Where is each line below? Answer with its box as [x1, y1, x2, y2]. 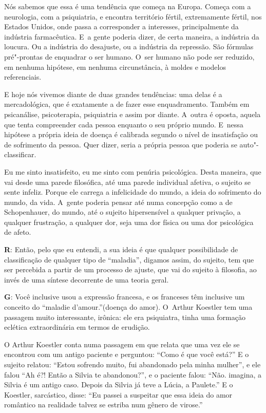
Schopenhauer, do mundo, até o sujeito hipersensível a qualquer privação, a [4, 206, 241, 217]
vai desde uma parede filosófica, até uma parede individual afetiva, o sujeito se [4, 176, 251, 187]
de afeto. [4, 227, 31, 237]
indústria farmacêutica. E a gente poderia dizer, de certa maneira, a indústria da [4, 31, 259, 42]
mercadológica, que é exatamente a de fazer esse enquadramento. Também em [4, 99, 250, 109]
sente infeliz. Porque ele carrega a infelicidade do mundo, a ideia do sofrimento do [4, 186, 261, 197]
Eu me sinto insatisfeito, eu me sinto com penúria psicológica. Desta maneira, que [4, 166, 261, 177]
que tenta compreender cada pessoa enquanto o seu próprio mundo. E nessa [4, 119, 243, 129]
